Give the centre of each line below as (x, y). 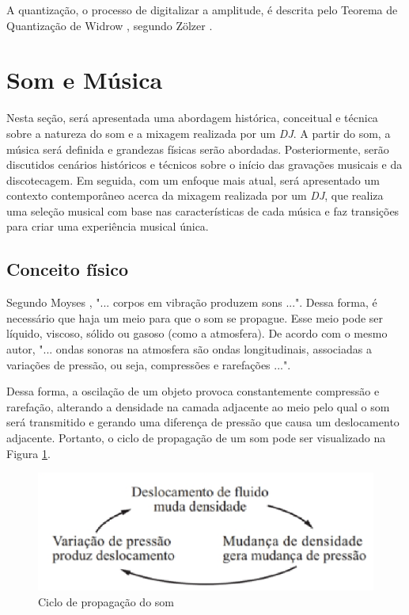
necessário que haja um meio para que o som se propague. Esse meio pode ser (195, 317)
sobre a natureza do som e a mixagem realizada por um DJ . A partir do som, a (199, 133)
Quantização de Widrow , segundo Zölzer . (110, 25)
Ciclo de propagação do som (106, 601)
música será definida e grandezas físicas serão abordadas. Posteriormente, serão (198, 149)
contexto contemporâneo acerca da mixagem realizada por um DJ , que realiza (195, 195)
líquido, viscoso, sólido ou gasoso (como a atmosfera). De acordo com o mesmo (197, 333)
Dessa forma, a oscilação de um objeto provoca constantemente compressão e (193, 391)
